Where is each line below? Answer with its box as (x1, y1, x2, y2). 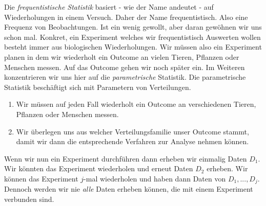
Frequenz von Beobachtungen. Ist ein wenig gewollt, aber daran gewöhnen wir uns (4, 21, 262, 32)
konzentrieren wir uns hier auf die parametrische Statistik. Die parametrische (4, 72, 246, 82)
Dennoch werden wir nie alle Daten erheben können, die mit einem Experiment (4, 184, 253, 194)
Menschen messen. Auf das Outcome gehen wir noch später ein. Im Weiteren (4, 61, 245, 72)
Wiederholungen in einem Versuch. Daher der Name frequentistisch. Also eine (4, 11, 248, 22)
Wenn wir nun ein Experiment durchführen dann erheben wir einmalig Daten (4, 153, 247, 164)
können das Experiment (4, 173, 78, 184)
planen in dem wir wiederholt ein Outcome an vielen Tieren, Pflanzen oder (4, 51, 239, 62)
